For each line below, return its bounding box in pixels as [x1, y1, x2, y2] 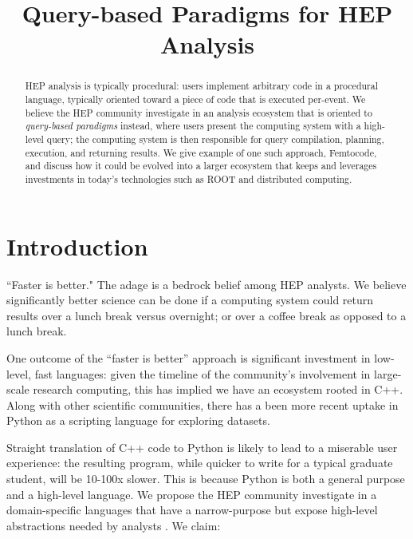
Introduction [6, 229, 148, 262]
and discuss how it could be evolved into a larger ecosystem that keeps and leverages [25, 159, 377, 172]
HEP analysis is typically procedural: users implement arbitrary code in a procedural [25, 79, 379, 93]
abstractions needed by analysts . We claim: [6, 517, 221, 533]
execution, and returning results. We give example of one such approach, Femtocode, [25, 145, 377, 159]
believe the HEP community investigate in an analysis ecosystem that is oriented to [25, 105, 372, 119]
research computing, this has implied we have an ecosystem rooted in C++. [33, 381, 403, 398]
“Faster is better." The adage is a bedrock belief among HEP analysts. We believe [6, 275, 407, 292]
